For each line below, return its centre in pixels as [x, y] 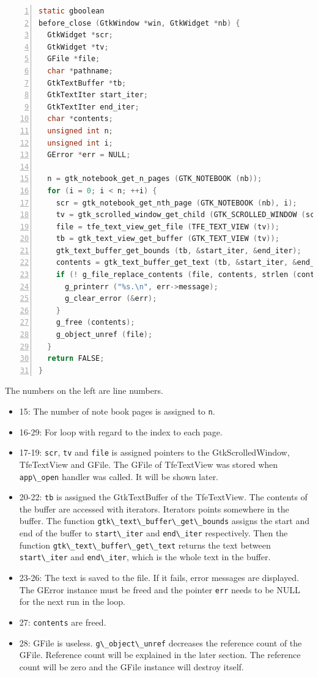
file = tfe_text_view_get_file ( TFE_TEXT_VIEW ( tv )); [168, 227]
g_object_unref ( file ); [104, 335]
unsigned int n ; [80, 131]
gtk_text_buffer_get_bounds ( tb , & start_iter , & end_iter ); [179, 250]
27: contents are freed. [63, 622]
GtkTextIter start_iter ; [98, 95]
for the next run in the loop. [72, 601]
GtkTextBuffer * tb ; [87, 83]
